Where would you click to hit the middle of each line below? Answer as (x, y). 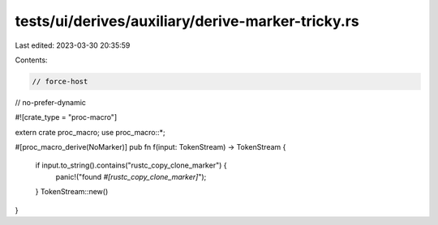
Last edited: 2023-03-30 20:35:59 (73, 45)
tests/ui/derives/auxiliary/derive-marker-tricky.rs (187, 21)
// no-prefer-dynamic (51, 102)
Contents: (31, 60)
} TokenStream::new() (72, 192)
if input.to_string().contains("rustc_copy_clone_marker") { (131, 165)
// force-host (60, 81)
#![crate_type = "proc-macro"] (66, 117)
